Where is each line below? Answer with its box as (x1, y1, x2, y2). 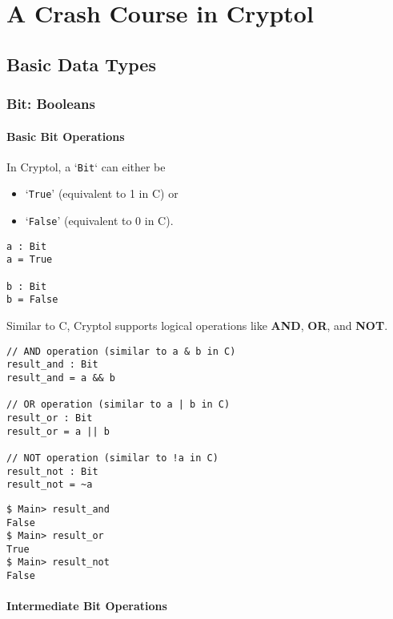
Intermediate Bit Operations (6, 597, 167, 614)
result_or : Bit (6, 412, 93, 424)
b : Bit (6, 280, 47, 292)
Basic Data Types (6, 51, 156, 76)
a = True (6, 254, 53, 266)
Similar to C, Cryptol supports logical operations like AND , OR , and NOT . (6, 317, 388, 334)
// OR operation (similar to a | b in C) (6, 399, 231, 411)
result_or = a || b (6, 425, 110, 437)
